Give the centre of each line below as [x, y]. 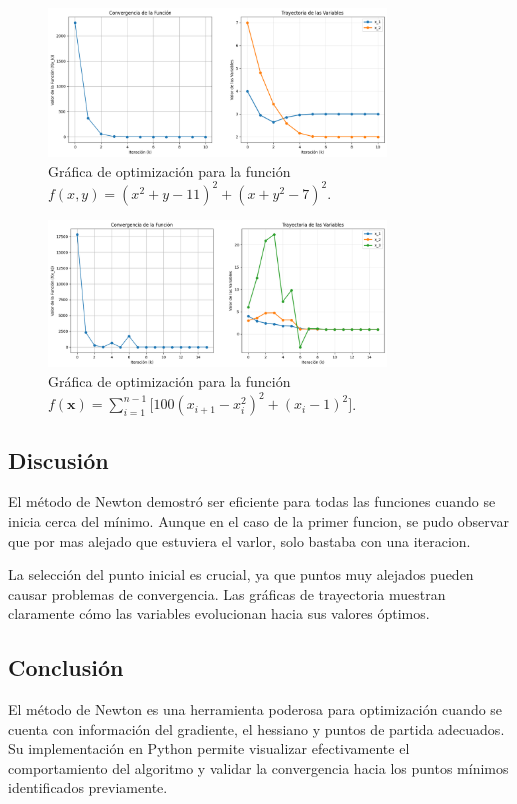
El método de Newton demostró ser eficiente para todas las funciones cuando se [252, 501]
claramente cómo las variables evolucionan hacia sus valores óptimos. [219, 613]
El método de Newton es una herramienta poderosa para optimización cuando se [255, 709]
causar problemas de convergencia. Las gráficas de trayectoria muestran [227, 593]
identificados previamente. [88, 787]
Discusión [58, 459]
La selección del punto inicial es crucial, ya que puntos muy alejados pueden [241, 574]
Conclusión [66, 667]
